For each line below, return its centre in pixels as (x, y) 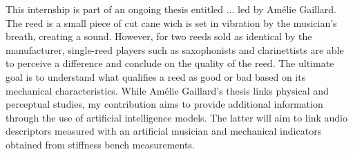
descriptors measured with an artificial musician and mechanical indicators (164, 131)
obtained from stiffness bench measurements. (100, 144)
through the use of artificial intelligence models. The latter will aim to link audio (176, 117)
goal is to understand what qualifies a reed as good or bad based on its (156, 76)
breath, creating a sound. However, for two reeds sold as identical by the (159, 36)
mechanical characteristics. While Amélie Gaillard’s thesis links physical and (167, 90)
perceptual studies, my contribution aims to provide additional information (164, 104)
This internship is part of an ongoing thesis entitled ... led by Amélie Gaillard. (171, 9)
